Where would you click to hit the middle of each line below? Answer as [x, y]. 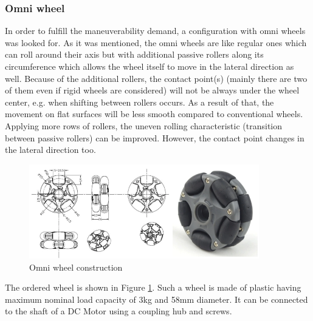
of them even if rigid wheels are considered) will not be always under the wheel [152, 90]
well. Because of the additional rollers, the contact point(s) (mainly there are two [156, 78]
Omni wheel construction [76, 267]
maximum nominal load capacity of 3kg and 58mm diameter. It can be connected [156, 299]
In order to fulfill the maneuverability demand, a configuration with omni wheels [155, 31]
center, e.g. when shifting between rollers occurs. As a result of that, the [139, 102]
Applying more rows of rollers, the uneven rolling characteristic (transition [144, 125]
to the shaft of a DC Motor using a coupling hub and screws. [119, 311]
